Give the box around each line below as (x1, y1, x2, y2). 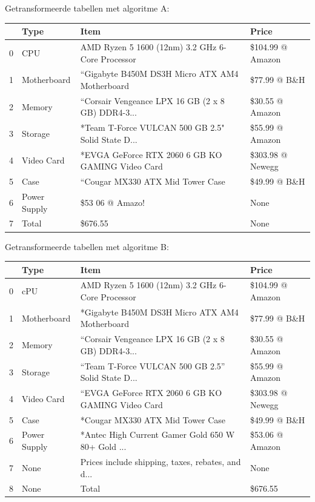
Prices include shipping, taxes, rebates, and (80, 455, 241, 467)
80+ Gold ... (80, 440, 127, 453)
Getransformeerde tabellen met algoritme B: (5, 240, 169, 253)
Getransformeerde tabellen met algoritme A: (5, 2, 170, 14)
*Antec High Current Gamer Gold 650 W (80, 428, 235, 441)
